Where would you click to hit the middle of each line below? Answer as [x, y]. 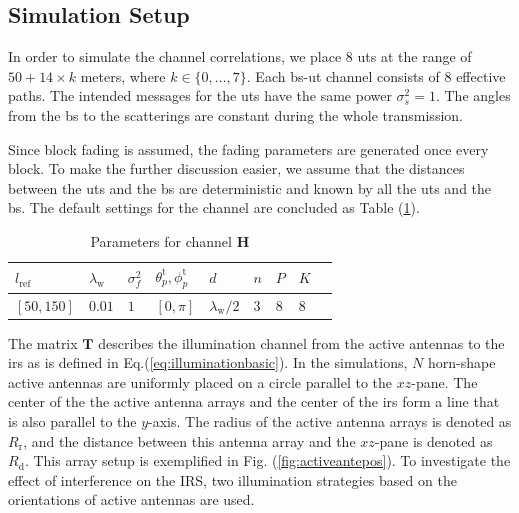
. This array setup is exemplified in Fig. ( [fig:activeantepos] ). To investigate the [267, 460]
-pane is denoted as [433, 440]
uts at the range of [414, 56]
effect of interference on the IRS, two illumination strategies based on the [232, 479]
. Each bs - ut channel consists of [343, 75]
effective [481, 75]
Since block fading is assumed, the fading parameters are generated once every [248, 148]
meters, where [123, 75]
